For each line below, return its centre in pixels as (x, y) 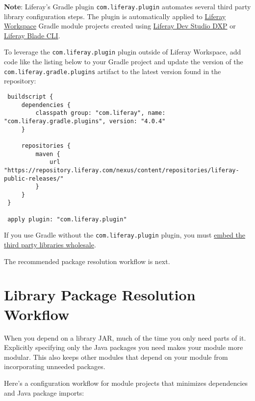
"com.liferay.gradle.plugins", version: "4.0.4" (85, 121)
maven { (48, 154)
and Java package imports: (44, 392)
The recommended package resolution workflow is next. (87, 261)
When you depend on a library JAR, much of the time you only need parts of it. (125, 337)
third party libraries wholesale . (50, 245)
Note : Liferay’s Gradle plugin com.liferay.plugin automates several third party (127, 6)
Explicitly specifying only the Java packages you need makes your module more (124, 347)
